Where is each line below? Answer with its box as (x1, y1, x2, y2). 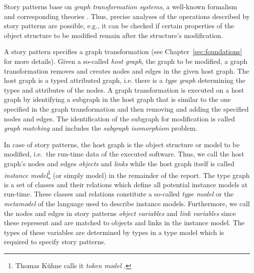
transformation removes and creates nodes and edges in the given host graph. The (4, 65, 249, 76)
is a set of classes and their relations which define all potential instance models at (4, 179, 248, 189)
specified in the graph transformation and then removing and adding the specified (4, 103, 249, 114)
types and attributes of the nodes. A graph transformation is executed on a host (4, 84, 244, 95)
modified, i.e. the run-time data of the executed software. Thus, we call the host (4, 149, 244, 159)
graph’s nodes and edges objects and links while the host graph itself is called (4, 158, 234, 168)
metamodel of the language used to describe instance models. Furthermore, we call (4, 198, 250, 208)
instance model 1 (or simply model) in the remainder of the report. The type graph (4, 168, 250, 180)
